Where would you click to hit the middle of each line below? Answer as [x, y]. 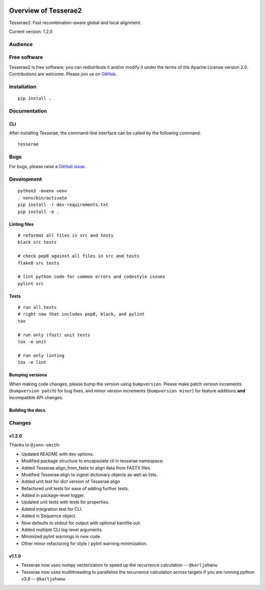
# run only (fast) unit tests [54, 335]
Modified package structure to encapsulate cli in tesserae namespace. [93, 461]
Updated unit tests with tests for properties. [66, 502]
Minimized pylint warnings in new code [61, 536]
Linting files [21, 224]
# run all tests [37, 308]
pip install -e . [39, 212]
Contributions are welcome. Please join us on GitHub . [63, 74]
